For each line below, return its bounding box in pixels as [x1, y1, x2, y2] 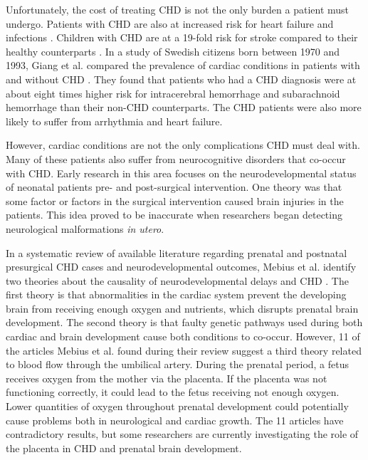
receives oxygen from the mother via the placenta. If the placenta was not [6, 370, 327, 385]
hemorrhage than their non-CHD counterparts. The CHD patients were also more [6, 100, 362, 115]
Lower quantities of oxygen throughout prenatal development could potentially [6, 399, 349, 414]
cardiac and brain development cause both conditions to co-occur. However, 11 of [6, 329, 360, 344]
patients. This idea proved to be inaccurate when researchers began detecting [6, 207, 342, 222]
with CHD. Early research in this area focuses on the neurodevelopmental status [6, 165, 357, 180]
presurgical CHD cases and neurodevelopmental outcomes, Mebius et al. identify [6, 259, 357, 274]
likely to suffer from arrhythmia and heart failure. [6, 113, 223, 128]
